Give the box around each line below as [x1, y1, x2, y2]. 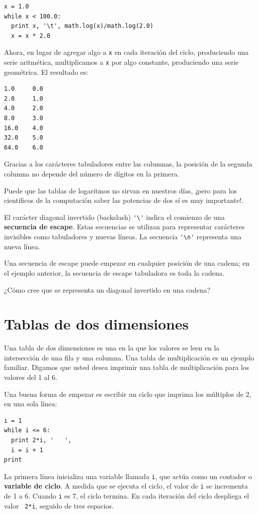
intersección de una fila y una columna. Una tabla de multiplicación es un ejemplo [4, 352, 255, 362]
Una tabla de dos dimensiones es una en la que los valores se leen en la [4, 343, 220, 353]
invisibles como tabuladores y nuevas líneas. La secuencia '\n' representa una [4, 231, 242, 242]
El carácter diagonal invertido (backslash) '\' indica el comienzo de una [4, 211, 225, 222]
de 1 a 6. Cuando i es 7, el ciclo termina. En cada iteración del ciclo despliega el [4, 491, 249, 501]
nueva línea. [4, 241, 40, 251]
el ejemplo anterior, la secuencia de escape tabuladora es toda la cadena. [4, 267, 225, 278]
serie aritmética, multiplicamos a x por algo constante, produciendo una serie [4, 57, 239, 67]
